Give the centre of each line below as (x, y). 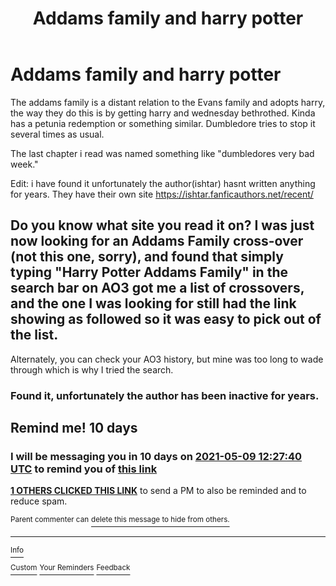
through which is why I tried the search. (92, 369)
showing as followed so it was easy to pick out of (166, 319)
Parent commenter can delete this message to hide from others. (120, 520)
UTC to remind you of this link (84, 469)
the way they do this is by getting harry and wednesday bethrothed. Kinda (163, 113)
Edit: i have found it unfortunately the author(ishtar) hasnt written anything (163, 183)
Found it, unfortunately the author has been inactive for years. (165, 395)
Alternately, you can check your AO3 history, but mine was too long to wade (167, 359)
